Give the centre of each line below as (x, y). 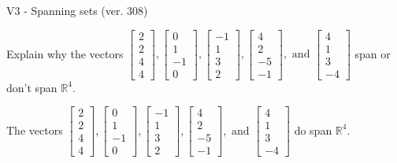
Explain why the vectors (65, 53)
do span (313, 130)
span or (373, 53)
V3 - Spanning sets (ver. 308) (77, 10)
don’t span (32, 87)
